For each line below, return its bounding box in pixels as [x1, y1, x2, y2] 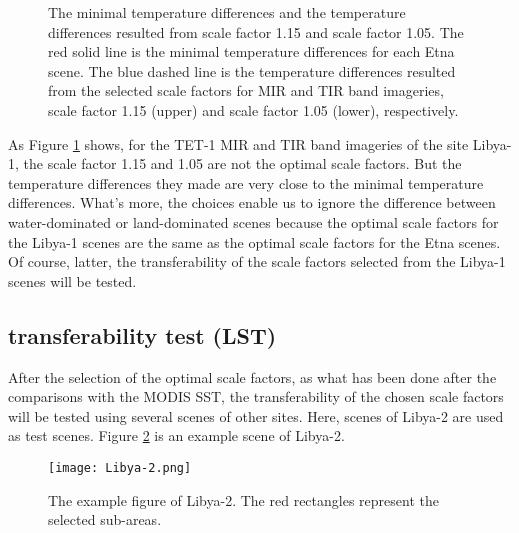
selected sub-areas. [48, 509, 162, 530]
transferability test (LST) [8, 319, 277, 350]
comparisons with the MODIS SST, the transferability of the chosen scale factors [8, 386, 504, 407]
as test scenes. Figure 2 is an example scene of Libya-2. [8, 425, 345, 446]
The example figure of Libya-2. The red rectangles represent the [48, 489, 439, 510]
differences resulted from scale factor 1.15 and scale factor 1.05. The [48, 21, 464, 42]
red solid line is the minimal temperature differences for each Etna [48, 41, 455, 62]
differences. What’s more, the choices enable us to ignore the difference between [8, 192, 496, 213]
